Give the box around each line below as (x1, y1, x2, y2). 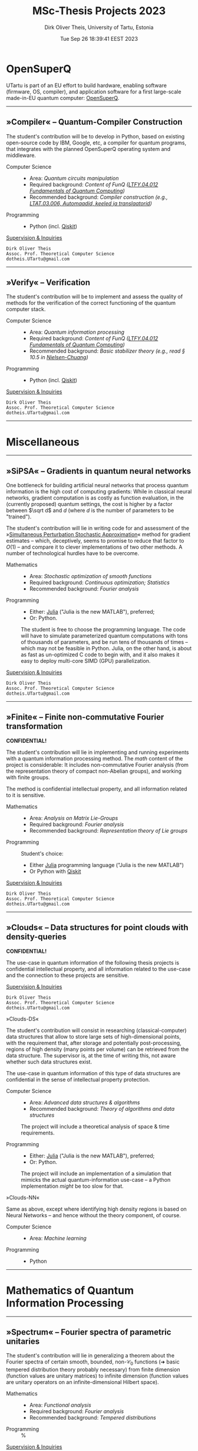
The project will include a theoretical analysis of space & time (21, 1123, 170, 1130)
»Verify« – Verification (6, 277, 90, 288)
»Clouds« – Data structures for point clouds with (6, 923, 189, 933)
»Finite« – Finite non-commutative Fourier (6, 712, 164, 723)
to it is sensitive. (6, 791, 45, 798)
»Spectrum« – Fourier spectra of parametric (6, 1327, 171, 1337)
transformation (6, 721, 63, 731)
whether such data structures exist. (6, 1058, 93, 1065)
